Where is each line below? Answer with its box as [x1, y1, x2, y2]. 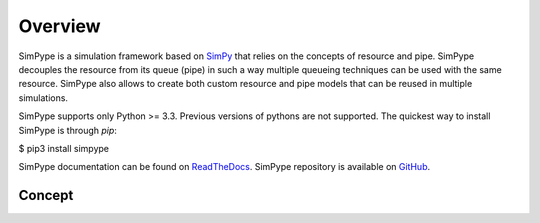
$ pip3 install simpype [18, 142, 110, 154]
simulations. [18, 91, 69, 104]
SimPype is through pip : [18, 124, 117, 136]
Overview [18, 15, 101, 37]
